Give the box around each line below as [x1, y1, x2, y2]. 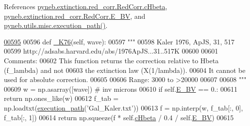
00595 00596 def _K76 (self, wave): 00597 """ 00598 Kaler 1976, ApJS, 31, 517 [4, 36, 234, 46]
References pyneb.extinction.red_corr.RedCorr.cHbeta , [4, 1, 167, 11]
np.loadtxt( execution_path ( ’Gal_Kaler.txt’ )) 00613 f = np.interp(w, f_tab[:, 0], [4, 102, 243, 112]
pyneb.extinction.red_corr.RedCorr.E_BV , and [4, 11, 146, 21]
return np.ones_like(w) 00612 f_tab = [4, 93, 119, 103]
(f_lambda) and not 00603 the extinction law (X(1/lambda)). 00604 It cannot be [4, 65, 246, 75]
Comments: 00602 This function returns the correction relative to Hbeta [4, 55, 219, 65]
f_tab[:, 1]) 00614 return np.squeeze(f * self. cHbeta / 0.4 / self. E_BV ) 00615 [4, 112, 234, 122]
